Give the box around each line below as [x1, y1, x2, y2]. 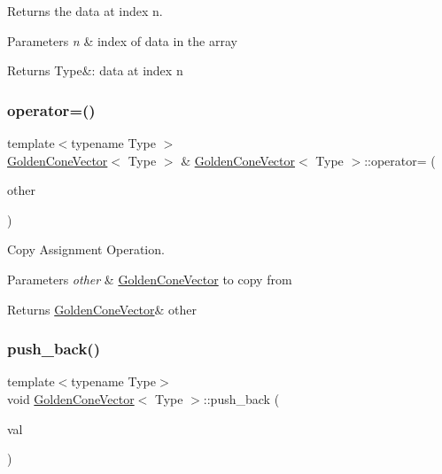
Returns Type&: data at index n [7, 61, 183, 80]
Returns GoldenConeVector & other [7, 299, 198, 318]
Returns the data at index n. [7, 2, 163, 19]
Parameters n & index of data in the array [7, 31, 237, 50]
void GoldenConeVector [7, 389, 135, 408]
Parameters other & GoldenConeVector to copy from [7, 269, 292, 288]
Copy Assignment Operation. [7, 240, 165, 259]
